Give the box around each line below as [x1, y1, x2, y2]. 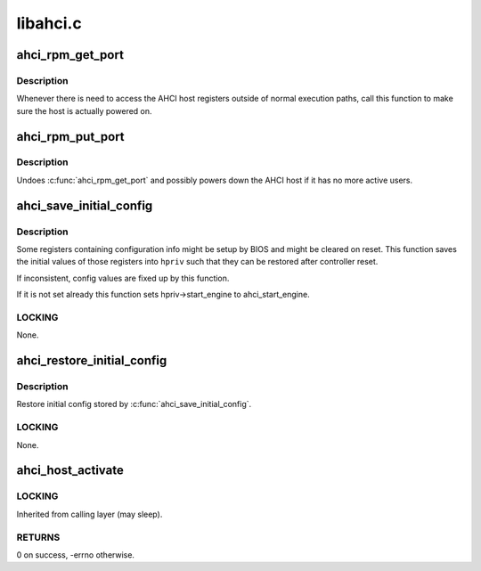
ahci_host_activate [16, 463, 124, 478]
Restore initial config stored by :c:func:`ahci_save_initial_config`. [16, 399, 252, 410]
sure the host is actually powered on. [16, 105, 152, 116]
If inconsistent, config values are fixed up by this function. [16, 273, 230, 283]
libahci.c [16, 13, 82, 33]
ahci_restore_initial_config [16, 353, 167, 369]
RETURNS [16, 531, 61, 543]
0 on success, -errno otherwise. [16, 549, 135, 560]
